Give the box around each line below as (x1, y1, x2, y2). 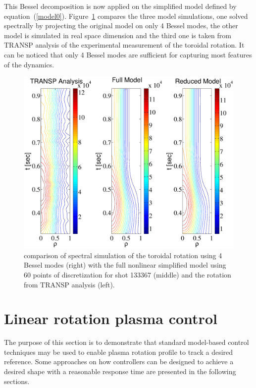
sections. (4, 376, 30, 386)
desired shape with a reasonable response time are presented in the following (4, 366, 236, 377)
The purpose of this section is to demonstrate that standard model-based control (4, 337, 249, 347)
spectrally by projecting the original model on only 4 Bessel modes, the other (4, 20, 238, 31)
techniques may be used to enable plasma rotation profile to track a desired (4, 346, 233, 357)
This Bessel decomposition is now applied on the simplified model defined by (4, 1, 237, 11)
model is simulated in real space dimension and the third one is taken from (4, 30, 231, 40)
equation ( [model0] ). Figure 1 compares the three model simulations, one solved (4, 10, 248, 21)
